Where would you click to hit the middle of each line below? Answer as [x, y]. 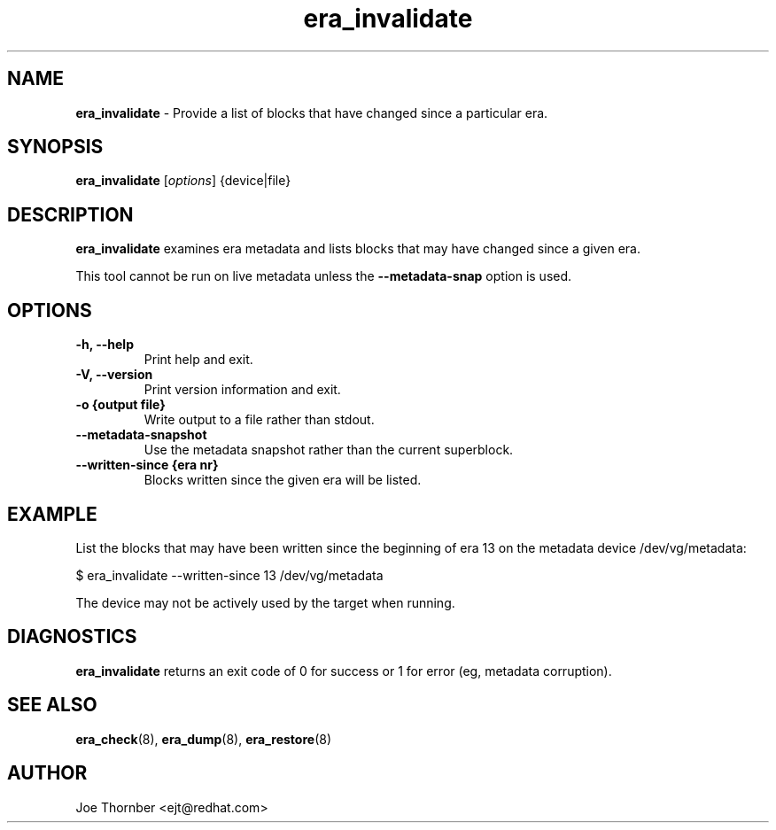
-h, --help [105, 345]
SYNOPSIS [55, 147]
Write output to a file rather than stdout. [259, 420]
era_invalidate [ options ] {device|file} [183, 181]
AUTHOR [47, 773]
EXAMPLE [52, 514]
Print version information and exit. [242, 390]
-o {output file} [120, 405]
